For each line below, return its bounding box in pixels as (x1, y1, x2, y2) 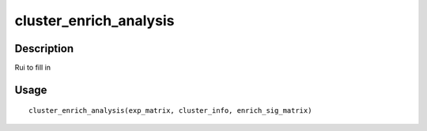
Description (14, 42, 74, 55)
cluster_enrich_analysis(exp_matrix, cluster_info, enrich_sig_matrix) (28, 107, 312, 115)
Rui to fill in (14, 63, 51, 73)
